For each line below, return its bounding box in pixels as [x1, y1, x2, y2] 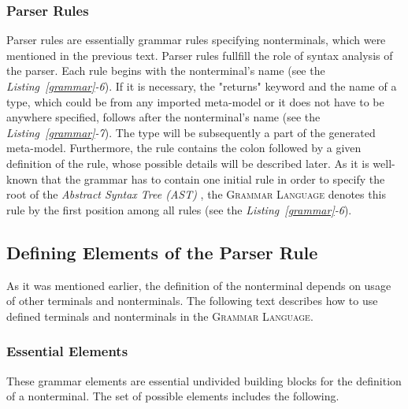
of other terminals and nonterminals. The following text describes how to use [6, 292, 378, 309]
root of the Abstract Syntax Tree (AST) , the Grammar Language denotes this [6, 186, 386, 203]
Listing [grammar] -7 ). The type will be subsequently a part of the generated [6, 124, 376, 140]
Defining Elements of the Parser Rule [6, 240, 318, 264]
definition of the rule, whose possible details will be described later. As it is [6, 154, 369, 171]
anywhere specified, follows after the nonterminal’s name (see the [6, 109, 321, 125]
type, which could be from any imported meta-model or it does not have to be [6, 93, 384, 110]
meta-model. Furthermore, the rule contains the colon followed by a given [6, 139, 362, 156]
